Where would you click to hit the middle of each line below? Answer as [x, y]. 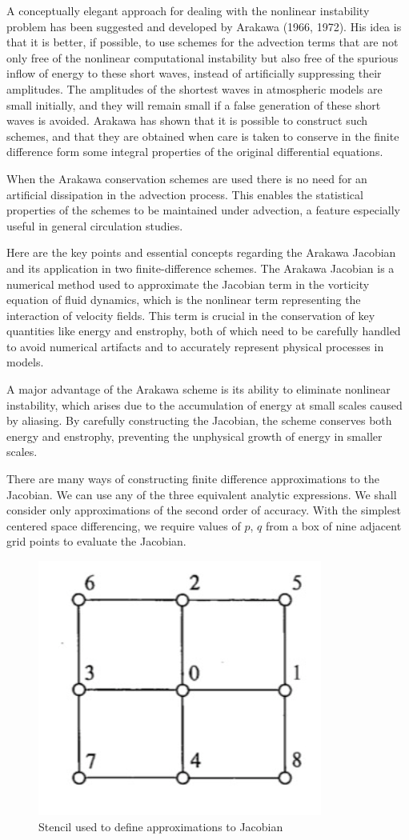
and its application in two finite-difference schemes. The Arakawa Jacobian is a [200, 268]
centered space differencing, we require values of [124, 525]
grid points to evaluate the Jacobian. [96, 541]
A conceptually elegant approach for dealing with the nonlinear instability [188, 10]
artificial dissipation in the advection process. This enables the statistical [185, 194]
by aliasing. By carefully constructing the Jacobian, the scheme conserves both [199, 420]
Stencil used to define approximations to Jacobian [161, 826]
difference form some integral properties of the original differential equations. [195, 152]
